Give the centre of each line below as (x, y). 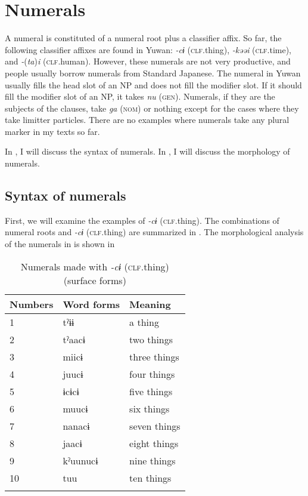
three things (154, 356)
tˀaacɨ (74, 339)
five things (151, 391)
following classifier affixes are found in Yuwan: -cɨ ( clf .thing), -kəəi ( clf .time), (148, 49)
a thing (144, 322)
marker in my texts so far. (52, 131)
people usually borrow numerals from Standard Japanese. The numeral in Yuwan (153, 73)
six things (150, 408)
